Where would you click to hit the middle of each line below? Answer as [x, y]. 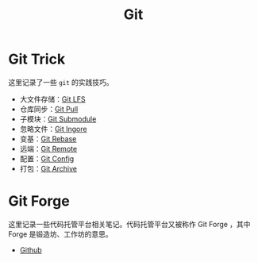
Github [31, 250]
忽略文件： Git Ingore [53, 129]
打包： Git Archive [48, 168]
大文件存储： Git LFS [52, 99]
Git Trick [37, 59]
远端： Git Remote [48, 148]
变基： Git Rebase [48, 139]
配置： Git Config [47, 158]
